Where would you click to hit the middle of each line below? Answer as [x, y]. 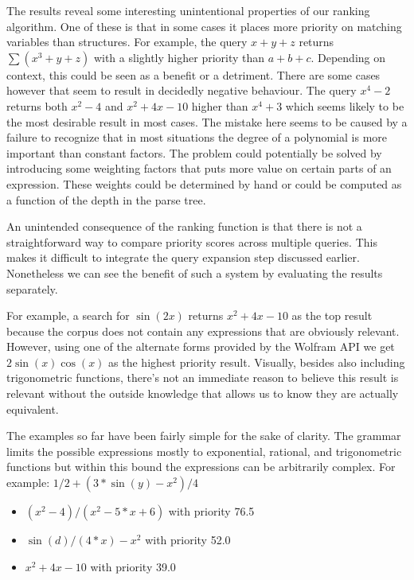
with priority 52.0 [188, 540]
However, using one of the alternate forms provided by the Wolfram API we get [201, 346]
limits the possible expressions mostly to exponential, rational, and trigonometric [204, 451]
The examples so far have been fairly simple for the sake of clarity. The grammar [204, 436]
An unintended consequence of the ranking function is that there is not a [184, 226]
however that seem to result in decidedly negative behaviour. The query [182, 90]
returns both [37, 105]
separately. [32, 288]
